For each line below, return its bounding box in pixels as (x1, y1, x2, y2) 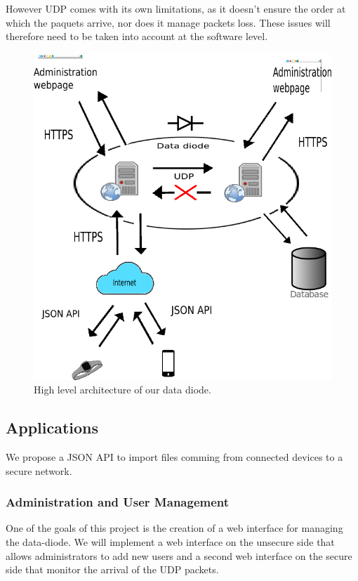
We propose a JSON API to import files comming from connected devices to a (6, 449, 343, 464)
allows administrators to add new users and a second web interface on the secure (6, 548, 352, 563)
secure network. (6, 463, 72, 478)
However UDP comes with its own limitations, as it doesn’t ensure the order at (6, 1, 346, 15)
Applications (6, 417, 99, 438)
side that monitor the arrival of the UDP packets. (6, 562, 219, 577)
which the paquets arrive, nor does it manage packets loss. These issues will (6, 15, 331, 30)
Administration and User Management (6, 493, 230, 511)
